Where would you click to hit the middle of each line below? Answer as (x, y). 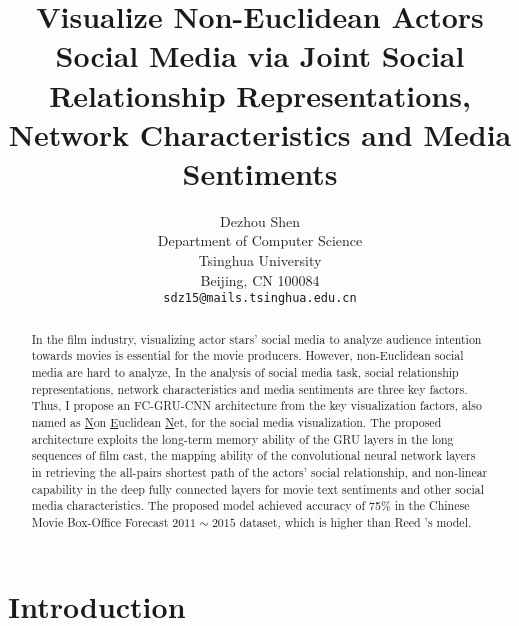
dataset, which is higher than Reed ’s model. (355, 521)
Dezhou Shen (260, 220)
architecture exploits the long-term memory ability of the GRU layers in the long (242, 438)
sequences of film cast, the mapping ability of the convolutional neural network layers (253, 455)
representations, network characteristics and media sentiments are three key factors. (249, 388)
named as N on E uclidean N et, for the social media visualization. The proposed (236, 421)
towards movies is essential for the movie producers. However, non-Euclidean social (247, 355)
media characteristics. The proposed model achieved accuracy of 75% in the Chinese (250, 505)
